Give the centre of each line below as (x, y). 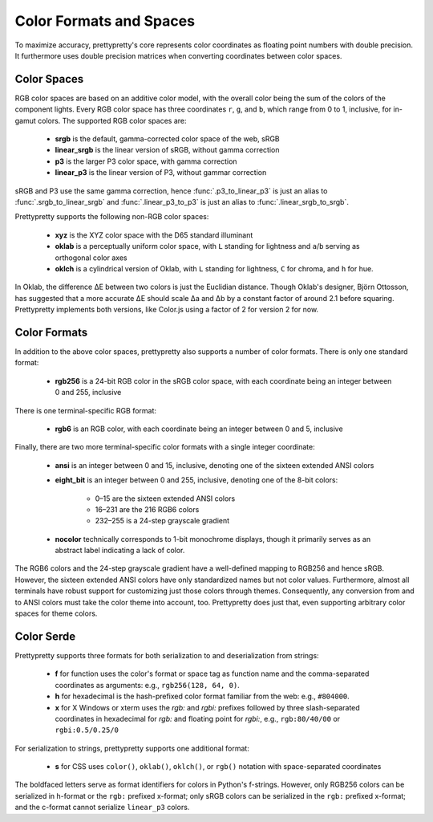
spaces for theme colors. (56, 613)
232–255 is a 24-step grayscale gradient (162, 521)
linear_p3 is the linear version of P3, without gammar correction (161, 173)
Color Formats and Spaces (105, 21)
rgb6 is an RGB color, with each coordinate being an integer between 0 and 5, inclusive (199, 429)
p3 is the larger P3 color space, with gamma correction (146, 161)
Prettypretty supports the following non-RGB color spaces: (112, 217)
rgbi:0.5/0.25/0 (87, 730)
